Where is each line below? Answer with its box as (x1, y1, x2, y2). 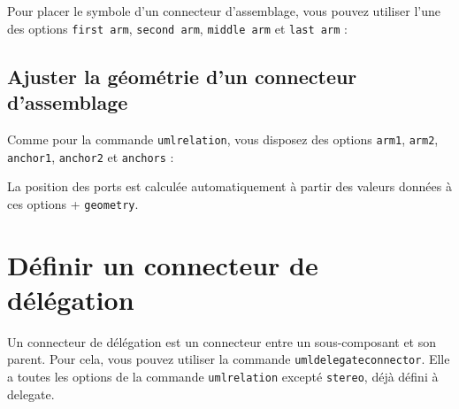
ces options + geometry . (7, 194, 139, 212)
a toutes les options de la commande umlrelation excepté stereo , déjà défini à (7, 367, 439, 385)
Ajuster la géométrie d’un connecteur (7, 62, 357, 89)
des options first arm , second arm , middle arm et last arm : (7, 19, 348, 37)
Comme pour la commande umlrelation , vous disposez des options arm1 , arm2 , (7, 129, 439, 148)
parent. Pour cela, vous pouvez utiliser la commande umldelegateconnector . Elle (7, 350, 450, 368)
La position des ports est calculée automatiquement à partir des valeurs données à (7, 177, 452, 196)
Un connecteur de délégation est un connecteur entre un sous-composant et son (7, 332, 437, 351)
